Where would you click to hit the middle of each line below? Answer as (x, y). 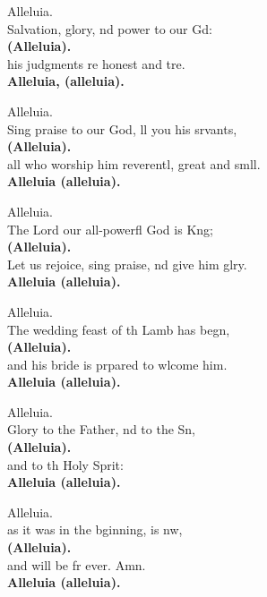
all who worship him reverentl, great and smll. (134, 163)
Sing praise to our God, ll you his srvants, (122, 128)
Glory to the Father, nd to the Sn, (102, 429)
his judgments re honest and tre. (96, 63)
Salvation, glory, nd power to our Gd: (110, 28)
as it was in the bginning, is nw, (95, 529)
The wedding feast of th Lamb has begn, (119, 329)
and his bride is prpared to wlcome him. (117, 364)
